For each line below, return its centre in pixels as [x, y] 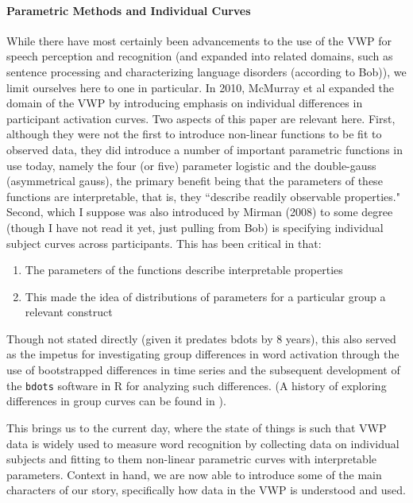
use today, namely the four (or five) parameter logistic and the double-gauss [191, 165]
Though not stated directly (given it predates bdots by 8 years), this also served [201, 338]
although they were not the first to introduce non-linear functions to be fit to [194, 134]
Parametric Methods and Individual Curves [129, 10]
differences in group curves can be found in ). [116, 401]
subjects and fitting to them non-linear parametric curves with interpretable [191, 459]
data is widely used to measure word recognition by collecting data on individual [203, 443]
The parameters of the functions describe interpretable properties [184, 270]
